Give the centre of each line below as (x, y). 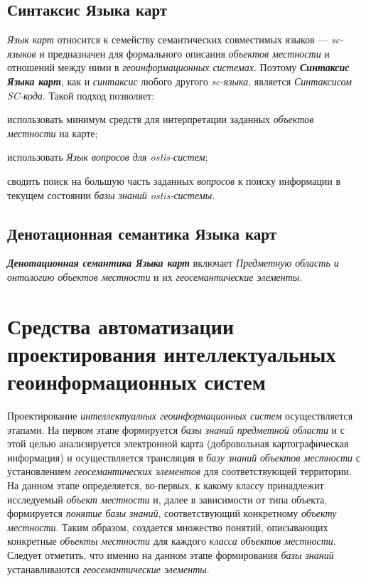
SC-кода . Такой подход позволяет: (81, 95)
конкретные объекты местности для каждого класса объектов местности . (172, 541)
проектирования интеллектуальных (172, 353)
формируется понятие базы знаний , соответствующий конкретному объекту (172, 513)
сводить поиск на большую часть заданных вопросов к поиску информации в (174, 180)
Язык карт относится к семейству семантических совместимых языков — (168, 39)
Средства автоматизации (121, 325)
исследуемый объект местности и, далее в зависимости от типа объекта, (167, 499)
